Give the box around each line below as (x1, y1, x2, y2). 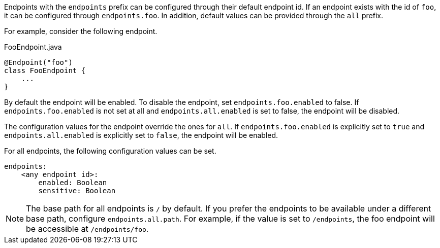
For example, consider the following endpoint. (4, 27, 158, 36)
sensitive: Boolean (38, 187, 116, 195)
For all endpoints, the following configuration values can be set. (4, 147, 216, 155)
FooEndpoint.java (4, 43, 62, 51)
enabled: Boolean (38, 179, 107, 187)
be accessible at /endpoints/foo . (26, 224, 149, 234)
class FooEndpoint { (4, 66, 86, 75)
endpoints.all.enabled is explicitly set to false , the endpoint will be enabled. (4, 131, 278, 139)
